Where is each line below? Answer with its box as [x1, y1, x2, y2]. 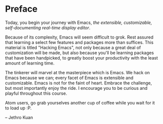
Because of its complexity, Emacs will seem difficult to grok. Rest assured [5, 34, 154, 40]
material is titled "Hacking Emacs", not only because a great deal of [5, 44, 141, 50]
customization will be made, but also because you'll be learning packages [5, 50, 154, 56]
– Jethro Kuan [5, 114, 33, 120]
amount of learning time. [5, 60, 55, 66]
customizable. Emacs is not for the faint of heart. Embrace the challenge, [5, 80, 152, 86]
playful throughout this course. [5, 90, 68, 96]
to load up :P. [5, 105, 32, 111]
